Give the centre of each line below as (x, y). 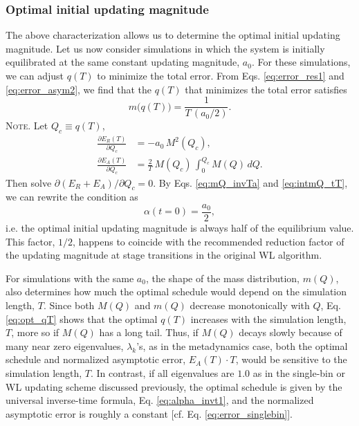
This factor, (30, 241)
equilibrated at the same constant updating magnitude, (123, 62)
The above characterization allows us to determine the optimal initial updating (173, 35)
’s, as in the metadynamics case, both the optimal (242, 345)
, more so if (35, 332)
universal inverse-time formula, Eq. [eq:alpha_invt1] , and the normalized (160, 400)
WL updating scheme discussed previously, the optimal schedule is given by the (174, 386)
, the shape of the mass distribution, (222, 278)
